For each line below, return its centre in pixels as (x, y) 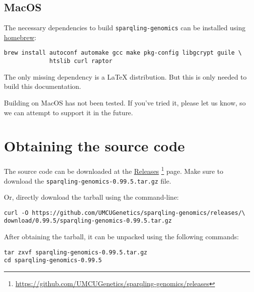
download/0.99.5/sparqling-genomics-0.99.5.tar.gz (88, 221)
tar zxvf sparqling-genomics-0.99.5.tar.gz (76, 252)
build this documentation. (43, 86)
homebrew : (20, 37)
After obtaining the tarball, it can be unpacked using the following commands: (121, 237)
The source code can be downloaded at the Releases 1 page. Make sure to (114, 170)
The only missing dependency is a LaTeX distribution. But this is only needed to (125, 76)
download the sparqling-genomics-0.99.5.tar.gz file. (88, 180)
